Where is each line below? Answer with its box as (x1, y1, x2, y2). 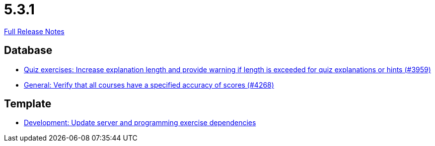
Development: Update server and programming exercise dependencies (24, 118, 256, 127)
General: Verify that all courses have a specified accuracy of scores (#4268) (24, 80, 274, 89)
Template (4, 97, 52, 110)
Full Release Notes (4, 27, 65, 36)
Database (4, 44, 53, 57)
